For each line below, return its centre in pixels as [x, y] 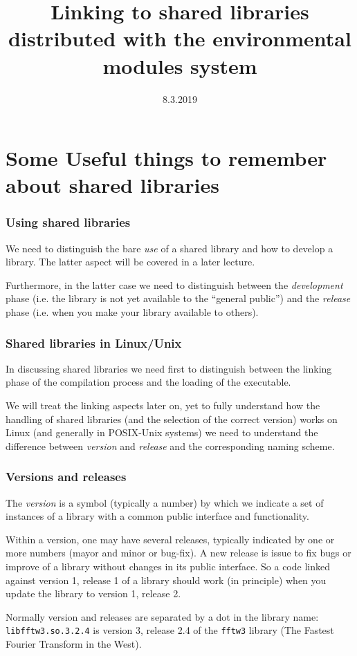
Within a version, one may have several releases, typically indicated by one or [170, 539]
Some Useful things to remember [166, 158]
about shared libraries [112, 185]
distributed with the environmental [180, 38]
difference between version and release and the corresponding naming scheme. [170, 446]
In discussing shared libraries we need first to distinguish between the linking [169, 368]
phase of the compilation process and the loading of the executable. [148, 382]
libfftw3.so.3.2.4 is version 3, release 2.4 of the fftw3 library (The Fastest [170, 630]
